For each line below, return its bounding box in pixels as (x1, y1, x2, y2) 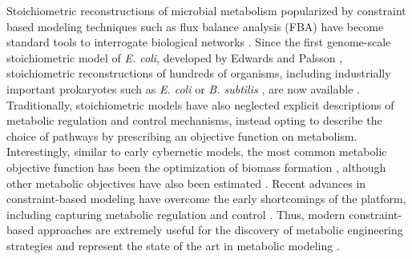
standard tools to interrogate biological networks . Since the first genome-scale (6, 34, 391, 50)
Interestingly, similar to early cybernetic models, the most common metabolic (6, 143, 387, 160)
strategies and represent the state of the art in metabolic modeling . (6, 237, 340, 253)
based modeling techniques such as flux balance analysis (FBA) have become (6, 18, 384, 34)
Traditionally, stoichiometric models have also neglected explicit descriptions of (6, 96, 394, 113)
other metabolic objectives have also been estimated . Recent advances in (6, 174, 366, 191)
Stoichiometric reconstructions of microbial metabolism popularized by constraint (6, 2, 406, 18)
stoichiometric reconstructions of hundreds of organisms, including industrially (6, 65, 391, 82)
